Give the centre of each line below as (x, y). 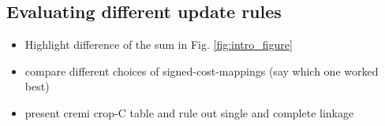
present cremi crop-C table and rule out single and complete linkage (189, 112)
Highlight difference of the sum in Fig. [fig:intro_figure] (159, 44)
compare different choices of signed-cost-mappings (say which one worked (202, 70)
